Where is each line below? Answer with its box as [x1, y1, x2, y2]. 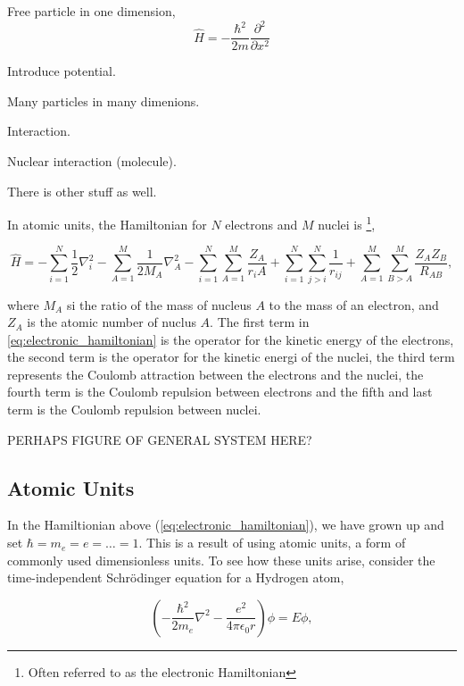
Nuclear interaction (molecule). [7, 151, 177, 170]
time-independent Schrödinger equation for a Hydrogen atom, [7, 568, 344, 587]
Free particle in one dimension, [7, 2, 176, 20]
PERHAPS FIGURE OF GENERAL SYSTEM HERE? [7, 430, 312, 448]
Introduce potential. [7, 62, 116, 80]
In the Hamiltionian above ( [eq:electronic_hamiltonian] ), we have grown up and [7, 515, 444, 534]
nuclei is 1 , [318, 213, 376, 233]
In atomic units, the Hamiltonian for [7, 214, 207, 233]
